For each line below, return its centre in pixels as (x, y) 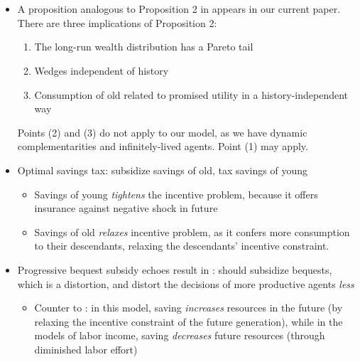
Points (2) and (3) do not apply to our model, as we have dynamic (162, 132)
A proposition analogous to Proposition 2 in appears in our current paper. (179, 9)
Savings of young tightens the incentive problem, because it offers (176, 194)
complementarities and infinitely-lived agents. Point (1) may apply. (163, 146)
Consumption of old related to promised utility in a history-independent (191, 94)
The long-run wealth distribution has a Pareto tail (144, 47)
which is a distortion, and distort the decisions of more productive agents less (186, 283)
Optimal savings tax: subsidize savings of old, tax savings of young (162, 170)
